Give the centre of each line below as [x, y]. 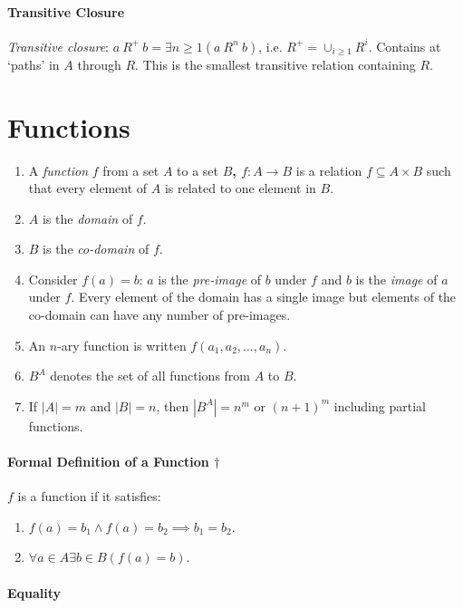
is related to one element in [240, 188]
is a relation [329, 170]
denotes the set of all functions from [150, 376]
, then [173, 405]
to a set [198, 170]
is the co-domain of [96, 249]
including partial [380, 405]
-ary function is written [122, 345]
